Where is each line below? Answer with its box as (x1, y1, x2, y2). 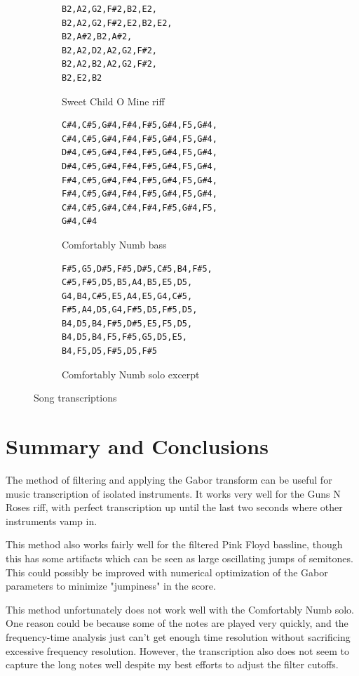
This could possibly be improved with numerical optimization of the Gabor (6, 564, 328, 579)
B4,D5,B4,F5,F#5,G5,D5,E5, (62, 332, 187, 343)
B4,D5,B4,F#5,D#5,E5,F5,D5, (62, 318, 193, 329)
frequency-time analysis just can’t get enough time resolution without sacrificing (6, 629, 351, 644)
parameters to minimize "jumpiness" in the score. (6, 578, 216, 593)
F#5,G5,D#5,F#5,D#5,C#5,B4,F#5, (62, 263, 212, 274)
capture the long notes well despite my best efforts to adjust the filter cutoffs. (6, 657, 339, 672)
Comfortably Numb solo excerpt (62, 366, 200, 381)
